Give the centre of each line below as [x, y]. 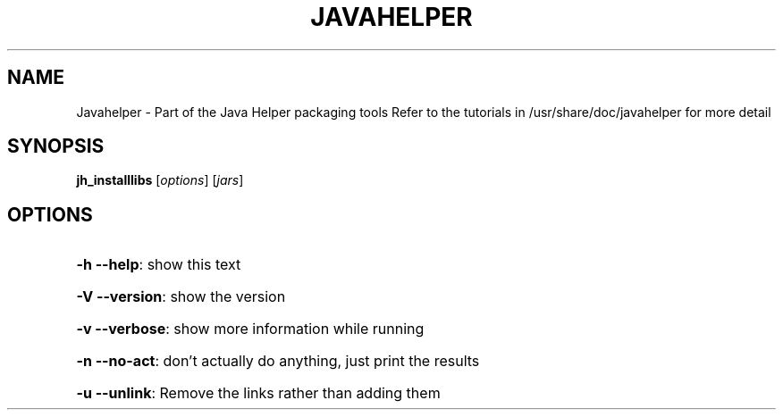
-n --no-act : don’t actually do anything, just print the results [278, 361]
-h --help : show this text [159, 265]
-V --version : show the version [181, 297]
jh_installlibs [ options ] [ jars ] [160, 180]
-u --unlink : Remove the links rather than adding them [258, 393]
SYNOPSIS [56, 146]
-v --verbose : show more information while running [250, 329]
